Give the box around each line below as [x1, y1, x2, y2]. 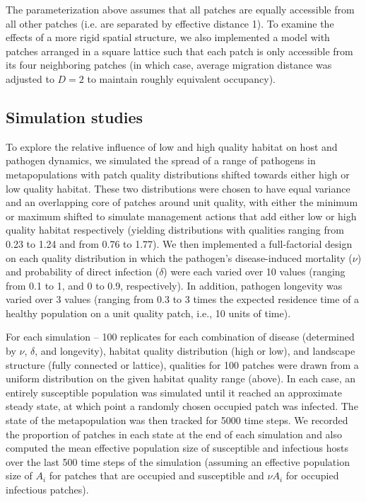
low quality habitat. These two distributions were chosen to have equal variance [6, 181, 350, 195]
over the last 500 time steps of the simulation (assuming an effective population [6, 454, 350, 469]
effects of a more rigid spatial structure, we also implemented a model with [6, 30, 330, 45]
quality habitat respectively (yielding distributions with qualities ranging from [6, 222, 344, 237]
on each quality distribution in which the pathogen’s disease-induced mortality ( [6, 250, 353, 265]
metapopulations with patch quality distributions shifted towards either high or [6, 166, 350, 181]
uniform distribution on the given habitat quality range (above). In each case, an [6, 371, 355, 386]
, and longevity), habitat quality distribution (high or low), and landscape [35, 343, 355, 358]
